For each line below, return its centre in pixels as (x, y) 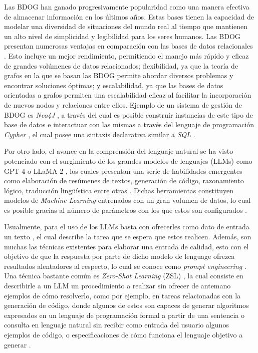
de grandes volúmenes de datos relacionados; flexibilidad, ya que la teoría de (121, 65)
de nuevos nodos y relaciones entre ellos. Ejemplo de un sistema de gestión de (123, 104)
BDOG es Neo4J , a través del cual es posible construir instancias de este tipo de (128, 114)
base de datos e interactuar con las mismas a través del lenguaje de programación (129, 124)
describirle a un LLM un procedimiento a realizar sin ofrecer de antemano (117, 286)
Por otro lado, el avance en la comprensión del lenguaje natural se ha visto (119, 151)
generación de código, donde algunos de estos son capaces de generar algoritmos (126, 305)
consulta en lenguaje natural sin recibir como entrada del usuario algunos (116, 325)
